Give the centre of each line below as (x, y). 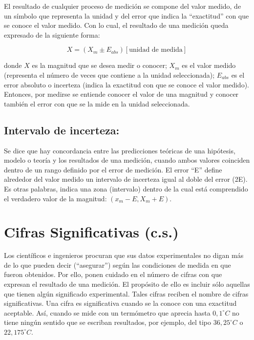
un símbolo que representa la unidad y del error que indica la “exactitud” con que (127, 15)
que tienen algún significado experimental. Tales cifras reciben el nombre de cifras (126, 293)
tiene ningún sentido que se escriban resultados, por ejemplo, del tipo (108, 322)
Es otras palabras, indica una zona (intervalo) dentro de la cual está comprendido (126, 188)
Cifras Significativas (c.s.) (91, 232)
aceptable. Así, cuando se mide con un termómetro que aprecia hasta (107, 312)
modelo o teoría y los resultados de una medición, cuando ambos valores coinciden (127, 160)
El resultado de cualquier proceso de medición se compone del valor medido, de (123, 6)
